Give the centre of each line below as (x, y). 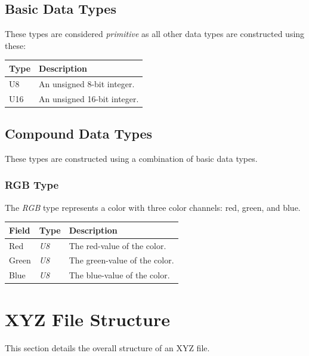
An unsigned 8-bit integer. (87, 83)
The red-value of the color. (118, 245)
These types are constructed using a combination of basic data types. (131, 158)
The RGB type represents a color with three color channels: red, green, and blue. (153, 207)
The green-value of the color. (121, 260)
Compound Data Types (79, 133)
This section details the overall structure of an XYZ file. (107, 347)
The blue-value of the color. (119, 275)
